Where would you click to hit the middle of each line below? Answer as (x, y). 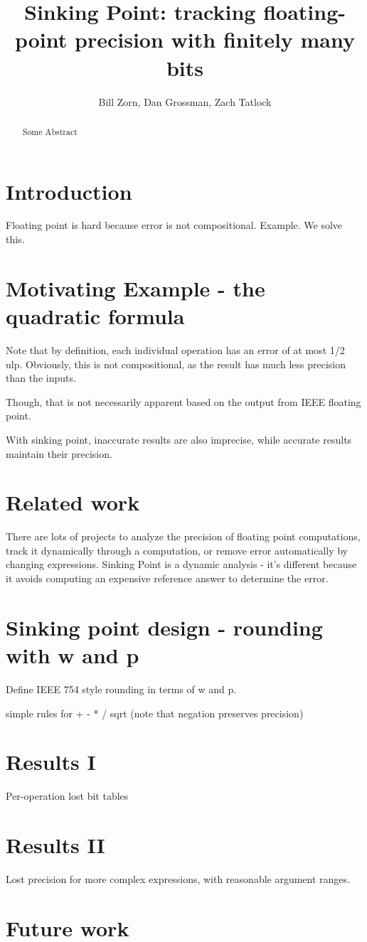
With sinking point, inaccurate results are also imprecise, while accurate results (179, 439)
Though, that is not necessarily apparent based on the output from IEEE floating (183, 401)
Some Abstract (50, 131)
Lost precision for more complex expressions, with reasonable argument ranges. (178, 878)
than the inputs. (41, 378)
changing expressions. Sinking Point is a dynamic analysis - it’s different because (181, 564)
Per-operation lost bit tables (67, 796)
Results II (55, 845)
